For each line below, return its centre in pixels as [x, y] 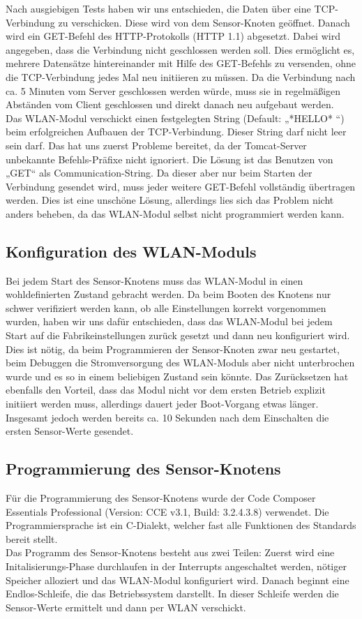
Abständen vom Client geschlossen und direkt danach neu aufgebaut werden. [170, 104]
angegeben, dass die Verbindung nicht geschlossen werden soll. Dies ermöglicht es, [180, 49]
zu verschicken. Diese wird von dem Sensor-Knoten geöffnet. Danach [204, 22]
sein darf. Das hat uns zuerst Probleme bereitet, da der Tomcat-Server [156, 145]
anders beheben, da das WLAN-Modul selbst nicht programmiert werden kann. [175, 213]
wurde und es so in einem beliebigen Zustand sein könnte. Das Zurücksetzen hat [177, 376]
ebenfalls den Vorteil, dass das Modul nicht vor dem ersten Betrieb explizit [166, 390]
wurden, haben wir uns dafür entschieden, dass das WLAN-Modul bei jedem [169, 321]
